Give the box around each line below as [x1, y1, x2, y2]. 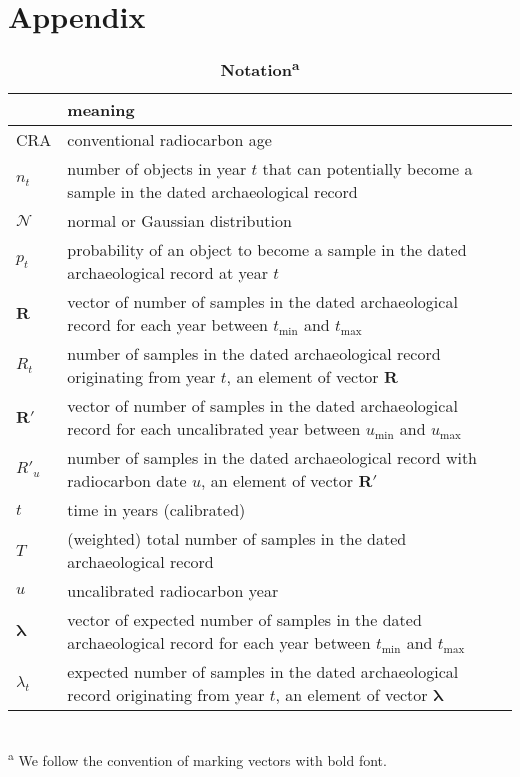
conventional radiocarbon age [67, 128, 272, 152]
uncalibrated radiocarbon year [67, 579, 279, 603]
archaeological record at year [67, 261, 268, 285]
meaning [67, 98, 135, 122]
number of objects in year [67, 157, 247, 181]
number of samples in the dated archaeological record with [67, 446, 478, 470]
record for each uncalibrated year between [67, 417, 361, 441]
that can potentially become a [262, 157, 473, 181]
